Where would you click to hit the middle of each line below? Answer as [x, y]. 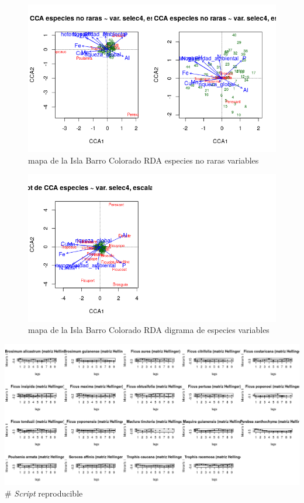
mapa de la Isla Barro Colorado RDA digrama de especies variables [149, 330]
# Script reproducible [44, 493]
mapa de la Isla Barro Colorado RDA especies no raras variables [144, 160]
